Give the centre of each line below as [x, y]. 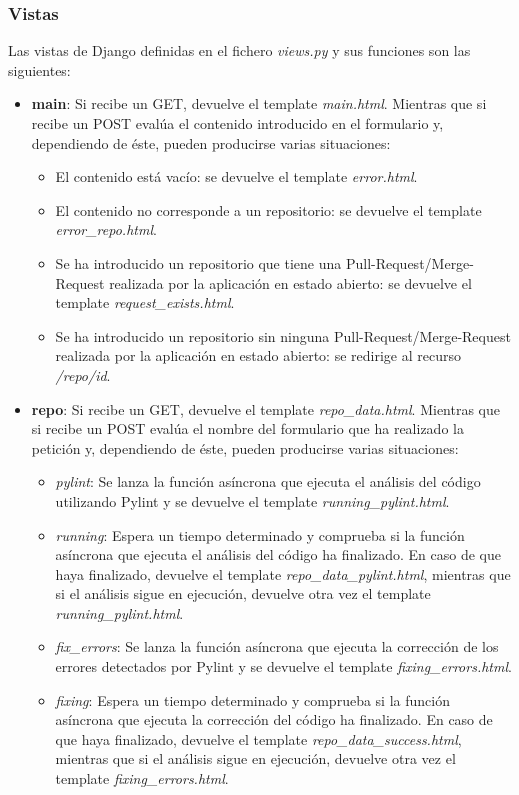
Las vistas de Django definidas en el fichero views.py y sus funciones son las [239, 50]
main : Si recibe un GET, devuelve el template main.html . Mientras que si [259, 103]
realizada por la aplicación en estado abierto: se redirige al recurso [258, 355]
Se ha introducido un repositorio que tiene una [198, 262]
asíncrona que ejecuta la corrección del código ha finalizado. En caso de [274, 719]
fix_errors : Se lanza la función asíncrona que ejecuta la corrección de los [277, 646]
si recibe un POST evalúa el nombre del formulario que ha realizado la [247, 428]
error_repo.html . [106, 229]
